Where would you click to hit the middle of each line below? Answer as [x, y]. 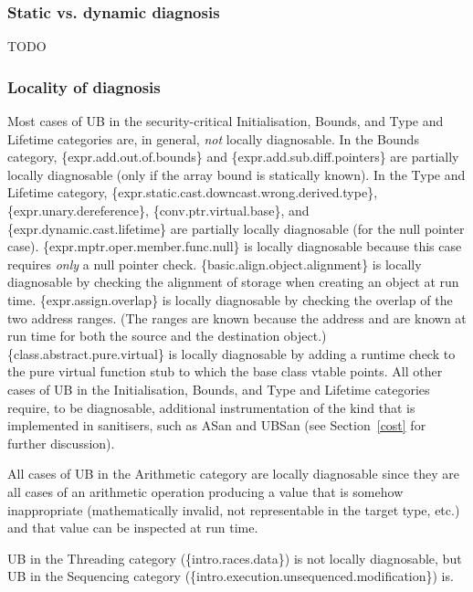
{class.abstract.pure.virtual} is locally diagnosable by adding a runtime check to [231, 353]
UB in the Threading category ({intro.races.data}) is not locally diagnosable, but [235, 558]
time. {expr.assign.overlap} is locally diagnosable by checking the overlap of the [230, 299]
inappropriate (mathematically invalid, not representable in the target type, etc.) [234, 509]
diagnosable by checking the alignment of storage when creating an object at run [233, 282]
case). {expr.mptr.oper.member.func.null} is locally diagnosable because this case [235, 246]
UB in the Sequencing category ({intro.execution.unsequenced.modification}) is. [231, 576]
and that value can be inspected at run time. [133, 528]
